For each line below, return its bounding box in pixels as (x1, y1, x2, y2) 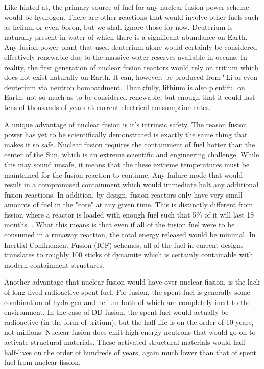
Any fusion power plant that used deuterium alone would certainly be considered (4, 41, 257, 52)
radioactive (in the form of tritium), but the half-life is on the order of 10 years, (4, 316, 254, 327)
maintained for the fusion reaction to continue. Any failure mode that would (4, 169, 243, 180)
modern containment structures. (4, 259, 104, 270)
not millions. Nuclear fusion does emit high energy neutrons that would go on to (4, 327, 256, 337)
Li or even (226, 72, 258, 82)
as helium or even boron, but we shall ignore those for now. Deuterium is (4, 21, 233, 32)
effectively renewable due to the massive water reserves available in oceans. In (4, 51, 247, 62)
